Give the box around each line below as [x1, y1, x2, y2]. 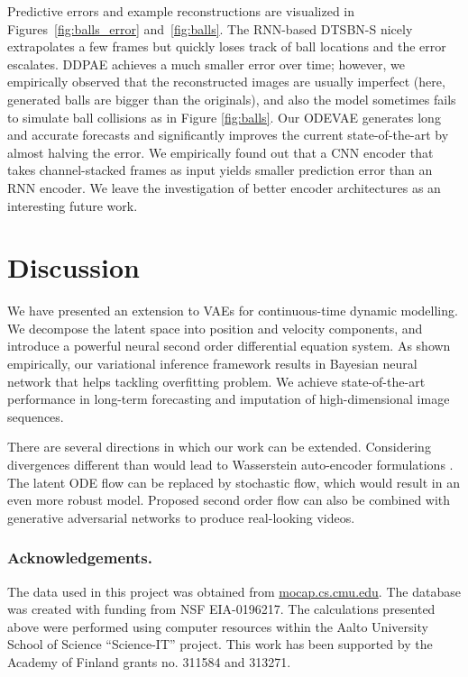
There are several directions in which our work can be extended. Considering [7, 437, 431, 456]
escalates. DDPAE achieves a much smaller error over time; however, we [7, 54, 406, 73]
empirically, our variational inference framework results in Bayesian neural [7, 354, 418, 373]
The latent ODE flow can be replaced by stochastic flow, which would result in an [7, 472, 460, 491]
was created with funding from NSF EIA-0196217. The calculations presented [7, 599, 436, 618]
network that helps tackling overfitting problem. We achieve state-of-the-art [7, 371, 426, 390]
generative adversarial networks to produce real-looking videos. [7, 508, 355, 526]
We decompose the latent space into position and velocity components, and [7, 318, 423, 337]
